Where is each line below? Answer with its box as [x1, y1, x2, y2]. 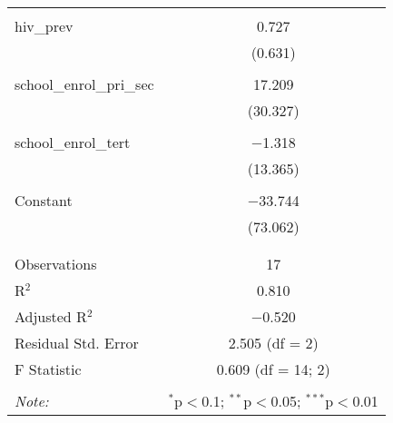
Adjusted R [15, 306, 87, 327]
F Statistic [15, 359, 82, 379]
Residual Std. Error [15, 332, 139, 353]
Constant [15, 190, 73, 211]
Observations [15, 253, 97, 274]
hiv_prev [15, 15, 74, 36]
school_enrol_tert [15, 132, 131, 152]
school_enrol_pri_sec [15, 74, 154, 94]
